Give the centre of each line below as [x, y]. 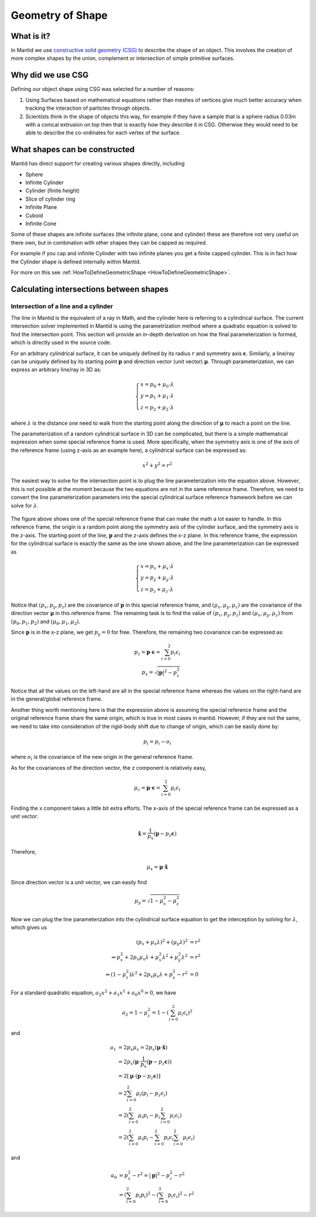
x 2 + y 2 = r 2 [157, 465]
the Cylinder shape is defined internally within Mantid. [76, 262]
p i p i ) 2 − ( [147, 1195]
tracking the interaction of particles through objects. [88, 108]
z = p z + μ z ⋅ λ [157, 590]
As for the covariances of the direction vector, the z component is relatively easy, [109, 768]
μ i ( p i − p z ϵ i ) [152, 1094]
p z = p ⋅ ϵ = [147, 653]
